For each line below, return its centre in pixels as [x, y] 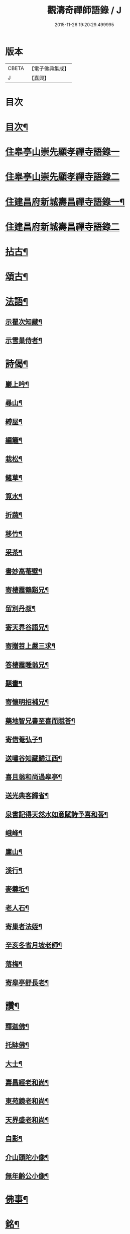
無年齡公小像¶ [27, 1176]
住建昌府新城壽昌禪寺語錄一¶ [65, 202]
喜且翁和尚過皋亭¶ [34, 777]
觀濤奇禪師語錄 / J [84, 10]
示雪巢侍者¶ [24, 341]
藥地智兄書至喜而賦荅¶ [40, 721]
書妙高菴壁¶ [24, 571]
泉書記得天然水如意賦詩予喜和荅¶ [57, 814]
